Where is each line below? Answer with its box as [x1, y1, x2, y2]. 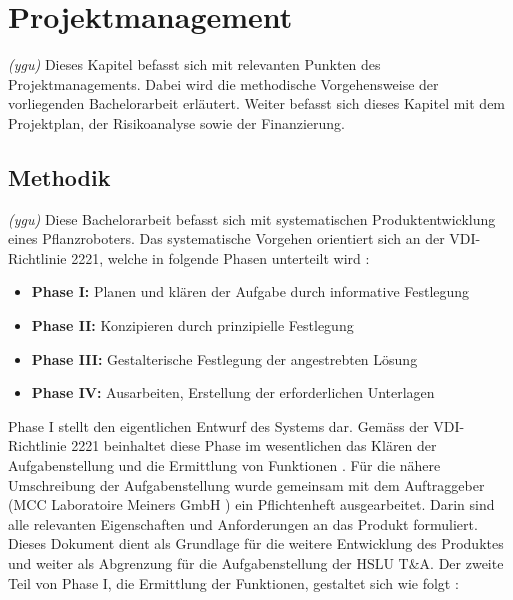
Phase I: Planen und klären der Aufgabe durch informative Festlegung [31, 281, 470, 302]
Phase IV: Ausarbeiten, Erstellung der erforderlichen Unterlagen [31, 382, 435, 403]
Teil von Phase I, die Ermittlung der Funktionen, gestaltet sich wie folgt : [8, 572, 459, 593]
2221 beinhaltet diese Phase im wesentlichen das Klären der [71, 435, 437, 456]
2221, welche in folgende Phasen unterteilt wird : [71, 247, 370, 268]
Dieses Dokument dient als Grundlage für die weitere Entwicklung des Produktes [8, 533, 504, 554]
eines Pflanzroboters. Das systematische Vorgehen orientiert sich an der [8, 228, 445, 249]
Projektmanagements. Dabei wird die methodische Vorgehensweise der [8, 73, 439, 94]
